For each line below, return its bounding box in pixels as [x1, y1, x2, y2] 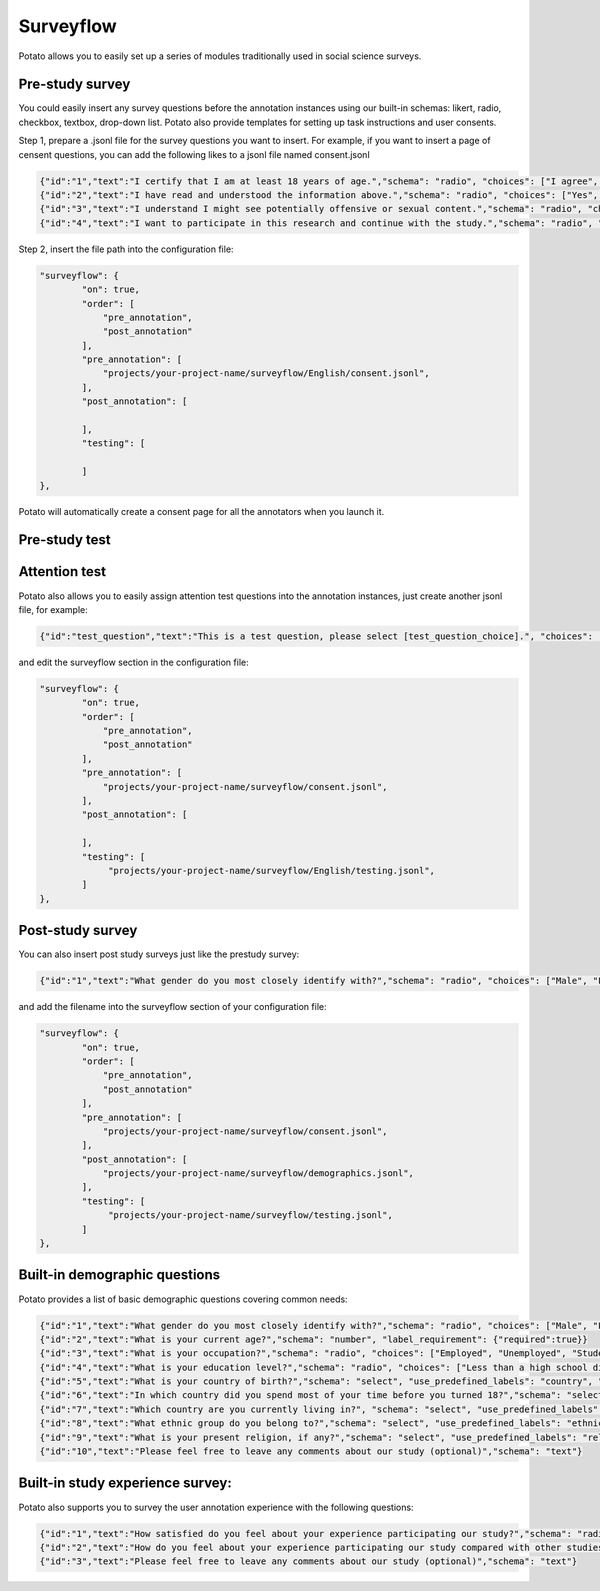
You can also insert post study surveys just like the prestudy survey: [18, 948, 300, 960]
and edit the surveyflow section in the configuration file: [18, 656, 249, 668]
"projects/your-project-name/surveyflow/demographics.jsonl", [102, 1168, 415, 1179]
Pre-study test [18, 531, 112, 549]
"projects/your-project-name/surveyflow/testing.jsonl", [108, 1210, 394, 1221]
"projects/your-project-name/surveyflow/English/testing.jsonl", [108, 865, 435, 876]
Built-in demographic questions [18, 1266, 221, 1284]
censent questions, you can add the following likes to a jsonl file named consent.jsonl [18, 148, 370, 160]
